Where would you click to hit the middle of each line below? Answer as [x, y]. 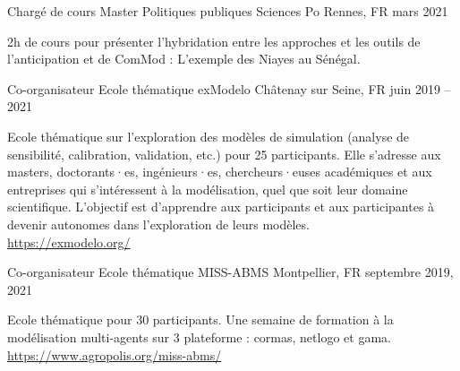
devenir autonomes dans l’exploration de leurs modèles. [158, 224]
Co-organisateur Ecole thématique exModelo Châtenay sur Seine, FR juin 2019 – [229, 88]
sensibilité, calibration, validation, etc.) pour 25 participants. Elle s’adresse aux [224, 154]
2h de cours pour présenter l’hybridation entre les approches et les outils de [214, 41]
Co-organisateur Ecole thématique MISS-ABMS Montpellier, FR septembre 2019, [230, 272]
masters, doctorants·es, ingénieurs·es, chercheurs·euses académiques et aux [220, 172]
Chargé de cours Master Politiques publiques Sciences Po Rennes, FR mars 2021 [228, 11]
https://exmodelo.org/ [69, 242]
